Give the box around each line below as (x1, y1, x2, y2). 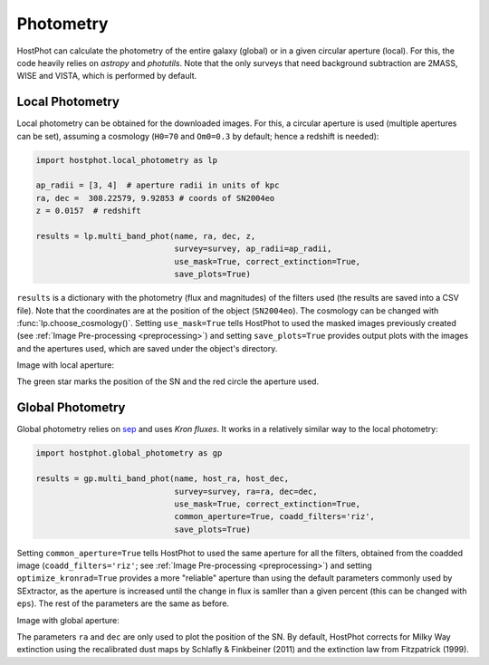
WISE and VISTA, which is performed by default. (16, 71, 197, 82)
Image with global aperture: (16, 614, 120, 625)
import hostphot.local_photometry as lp (35, 155, 217, 165)
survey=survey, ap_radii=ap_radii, (174, 244, 332, 254)
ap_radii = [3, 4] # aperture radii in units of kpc (35, 180, 280, 190)
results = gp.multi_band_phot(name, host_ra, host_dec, (35, 474, 290, 484)
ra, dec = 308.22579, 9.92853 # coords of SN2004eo (35, 193, 275, 203)
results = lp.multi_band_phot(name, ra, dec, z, (35, 231, 256, 241)
